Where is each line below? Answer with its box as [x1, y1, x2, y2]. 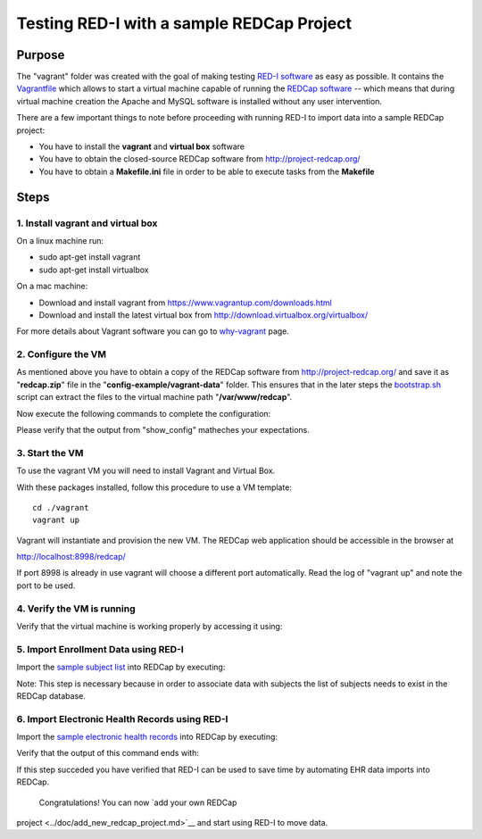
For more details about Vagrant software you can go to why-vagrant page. [16, 326, 290, 336]
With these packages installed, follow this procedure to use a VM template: [16, 482, 292, 493]
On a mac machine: [16, 281, 88, 292]
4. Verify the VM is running [16, 602, 136, 615]
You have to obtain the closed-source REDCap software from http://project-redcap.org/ [38, 154, 361, 164]
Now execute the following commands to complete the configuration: [16, 408, 271, 419]
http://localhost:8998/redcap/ [16, 552, 127, 562]
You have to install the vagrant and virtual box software [38, 141, 245, 152]
